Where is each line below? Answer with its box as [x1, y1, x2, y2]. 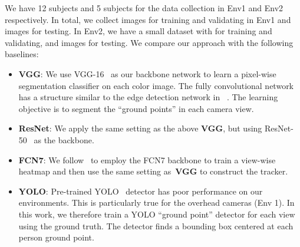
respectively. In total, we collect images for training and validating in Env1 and [5, 13, 291, 25]
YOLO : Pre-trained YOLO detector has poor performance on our [18, 185, 263, 197]
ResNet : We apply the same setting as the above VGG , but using [18, 122, 262, 134]
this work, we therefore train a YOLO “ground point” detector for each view [18, 208, 295, 220]
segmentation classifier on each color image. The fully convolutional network [18, 79, 294, 91]
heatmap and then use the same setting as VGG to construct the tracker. [18, 165, 288, 177]
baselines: [5, 48, 39, 60]
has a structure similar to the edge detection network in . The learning [18, 91, 278, 103]
